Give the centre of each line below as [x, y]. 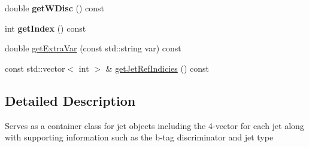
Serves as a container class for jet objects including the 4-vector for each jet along [154, 125]
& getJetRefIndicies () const [157, 68]
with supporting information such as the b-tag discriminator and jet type [139, 137]
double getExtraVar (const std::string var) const [93, 48]
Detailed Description [70, 100]
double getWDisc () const [54, 8]
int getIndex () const [46, 28]
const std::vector [35, 68]
